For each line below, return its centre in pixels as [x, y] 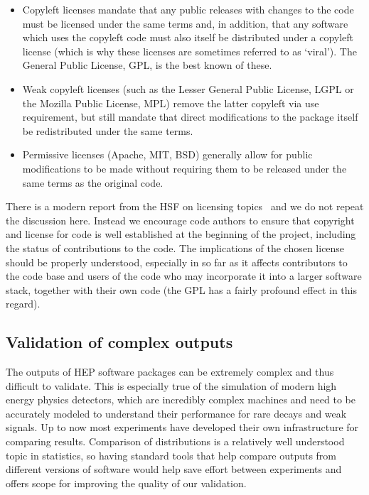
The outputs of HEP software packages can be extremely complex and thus [170, 372]
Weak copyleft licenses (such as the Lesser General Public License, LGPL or [188, 88]
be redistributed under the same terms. [108, 130]
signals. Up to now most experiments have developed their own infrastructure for [182, 427]
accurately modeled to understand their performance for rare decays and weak [176, 413]
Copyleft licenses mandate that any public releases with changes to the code [188, 9]
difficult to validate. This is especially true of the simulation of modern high [171, 385]
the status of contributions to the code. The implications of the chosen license [175, 247]
